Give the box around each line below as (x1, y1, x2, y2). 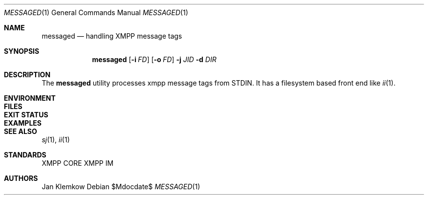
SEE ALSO (4, 127, 37, 135)
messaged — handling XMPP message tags (42, 32, 182, 40)
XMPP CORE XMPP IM (42, 159, 114, 167)
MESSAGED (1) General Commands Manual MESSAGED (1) (4, 8, 189, 17)
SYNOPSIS (4, 47, 40, 55)
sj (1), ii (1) (42, 135, 70, 144)
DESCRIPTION (4, 70, 51, 79)
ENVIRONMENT (4, 94, 56, 102)
